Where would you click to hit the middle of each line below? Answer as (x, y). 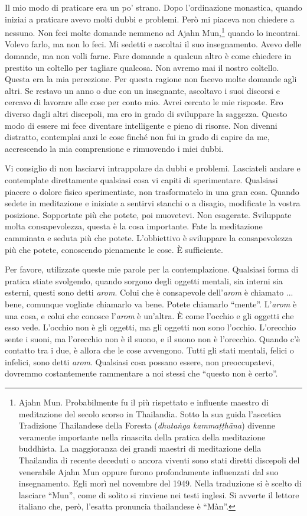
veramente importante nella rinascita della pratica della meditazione (142, 437)
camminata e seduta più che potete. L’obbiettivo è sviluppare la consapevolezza (149, 237)
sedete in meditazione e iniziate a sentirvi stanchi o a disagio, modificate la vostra (153, 203)
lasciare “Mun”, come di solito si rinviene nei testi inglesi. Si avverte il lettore (159, 494)
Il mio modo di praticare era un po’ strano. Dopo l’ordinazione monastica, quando (153, 7)
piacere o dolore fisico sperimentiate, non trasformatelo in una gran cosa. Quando (152, 191)
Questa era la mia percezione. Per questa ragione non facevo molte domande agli (151, 79)
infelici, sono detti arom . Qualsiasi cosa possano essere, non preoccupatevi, (140, 361)
